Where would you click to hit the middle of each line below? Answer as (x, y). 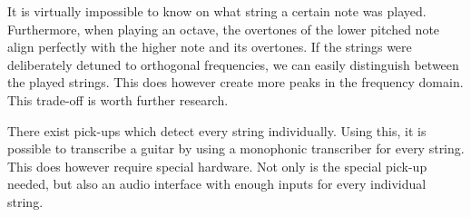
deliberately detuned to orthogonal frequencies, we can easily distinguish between (233, 64)
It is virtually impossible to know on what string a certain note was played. (217, 11)
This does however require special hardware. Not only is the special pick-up (217, 166)
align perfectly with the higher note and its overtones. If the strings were (210, 47)
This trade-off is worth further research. (118, 99)
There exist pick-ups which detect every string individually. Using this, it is (217, 130)
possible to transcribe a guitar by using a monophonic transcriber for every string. (236, 148)
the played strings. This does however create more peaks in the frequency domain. (235, 82)
